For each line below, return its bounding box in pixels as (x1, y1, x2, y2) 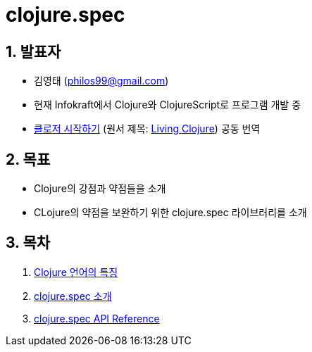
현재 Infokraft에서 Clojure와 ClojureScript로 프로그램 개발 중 (34, 99, 301, 111)
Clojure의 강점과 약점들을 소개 (34, 182, 166, 195)
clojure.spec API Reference (34, 312, 160, 325)
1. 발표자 (6, 42, 61, 61)
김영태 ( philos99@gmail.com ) (34, 75, 169, 87)
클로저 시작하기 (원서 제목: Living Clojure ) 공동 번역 (34, 122, 261, 135)
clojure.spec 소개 (34, 289, 112, 302)
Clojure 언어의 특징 (34, 265, 118, 278)
